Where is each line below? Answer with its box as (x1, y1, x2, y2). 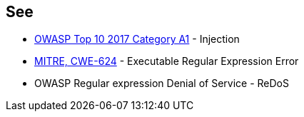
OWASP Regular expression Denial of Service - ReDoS (34, 77, 289, 90)
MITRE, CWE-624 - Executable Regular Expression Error (34, 55, 299, 68)
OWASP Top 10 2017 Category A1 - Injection (34, 33, 240, 46)
